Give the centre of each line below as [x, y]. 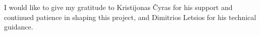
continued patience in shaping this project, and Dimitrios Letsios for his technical [130, 17]
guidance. [19, 27]
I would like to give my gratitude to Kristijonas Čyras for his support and [118, 7]
